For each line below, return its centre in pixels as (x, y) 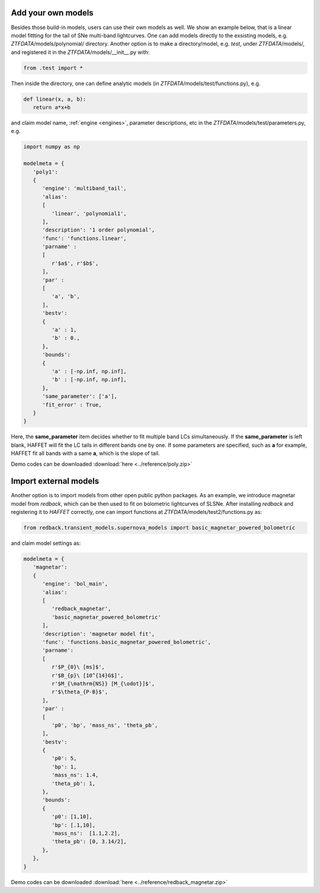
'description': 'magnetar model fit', (99, 634)
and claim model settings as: (46, 543)
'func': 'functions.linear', (84, 238)
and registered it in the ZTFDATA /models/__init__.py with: (80, 52)
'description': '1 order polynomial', (99, 230)
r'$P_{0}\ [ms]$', (78, 667)
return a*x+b (52, 108)
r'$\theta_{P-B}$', (80, 692)
